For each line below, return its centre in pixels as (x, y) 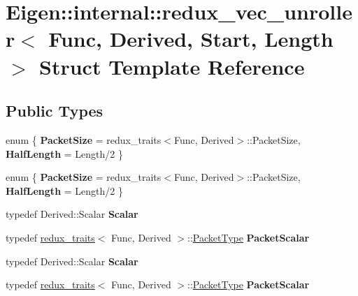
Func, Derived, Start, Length (191, 39)
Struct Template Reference (172, 66)
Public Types (55, 111)
